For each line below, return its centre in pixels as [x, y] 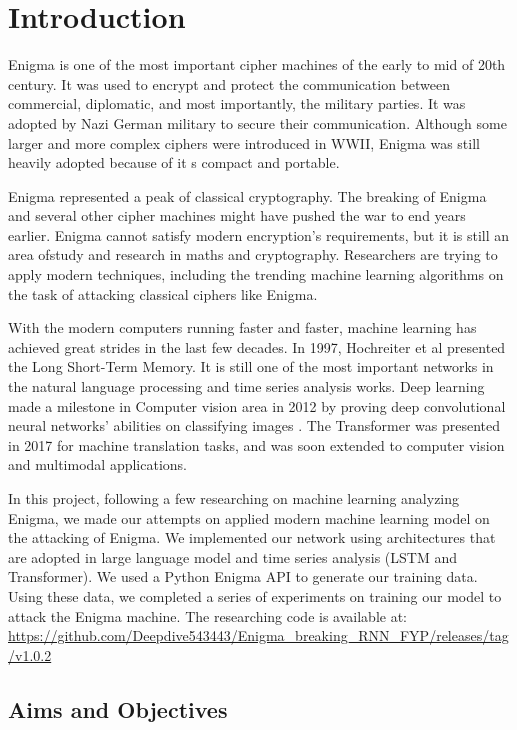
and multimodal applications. [98, 464]
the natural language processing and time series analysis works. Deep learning [246, 386]
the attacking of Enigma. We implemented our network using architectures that [252, 537]
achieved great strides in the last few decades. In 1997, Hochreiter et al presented [257, 346]
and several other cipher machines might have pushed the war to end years [237, 215]
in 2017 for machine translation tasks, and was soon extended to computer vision [256, 444]
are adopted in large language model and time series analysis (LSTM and [233, 556]
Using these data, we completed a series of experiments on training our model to [255, 595]
